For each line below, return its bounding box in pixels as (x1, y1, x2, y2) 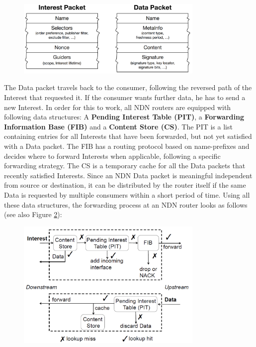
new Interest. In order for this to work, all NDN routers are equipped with (4, 102, 231, 112)
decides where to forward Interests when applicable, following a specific (4, 150, 221, 161)
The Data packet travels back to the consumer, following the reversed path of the (4, 82, 252, 93)
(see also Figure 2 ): (4, 209, 62, 220)
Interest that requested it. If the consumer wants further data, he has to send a (4, 92, 246, 102)
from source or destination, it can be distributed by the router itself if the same (4, 180, 246, 190)
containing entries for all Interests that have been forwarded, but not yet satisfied (4, 131, 252, 141)
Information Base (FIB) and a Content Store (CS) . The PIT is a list (4, 121, 233, 131)
